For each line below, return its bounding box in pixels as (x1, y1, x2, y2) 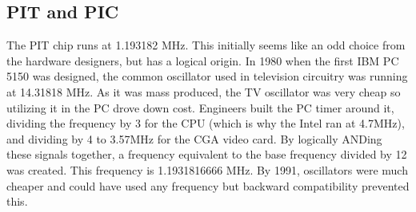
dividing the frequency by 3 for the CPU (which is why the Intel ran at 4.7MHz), (6, 115, 405, 132)
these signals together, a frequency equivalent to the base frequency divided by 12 (6, 146, 407, 163)
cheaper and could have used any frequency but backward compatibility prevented (6, 177, 410, 194)
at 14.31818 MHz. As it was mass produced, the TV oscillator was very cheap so (6, 83, 401, 100)
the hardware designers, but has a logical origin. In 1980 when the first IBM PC (6, 52, 399, 69)
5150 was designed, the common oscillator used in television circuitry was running (6, 68, 408, 84)
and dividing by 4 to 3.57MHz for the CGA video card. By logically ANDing (6, 130, 382, 147)
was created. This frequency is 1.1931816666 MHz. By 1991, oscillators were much (6, 161, 408, 178)
